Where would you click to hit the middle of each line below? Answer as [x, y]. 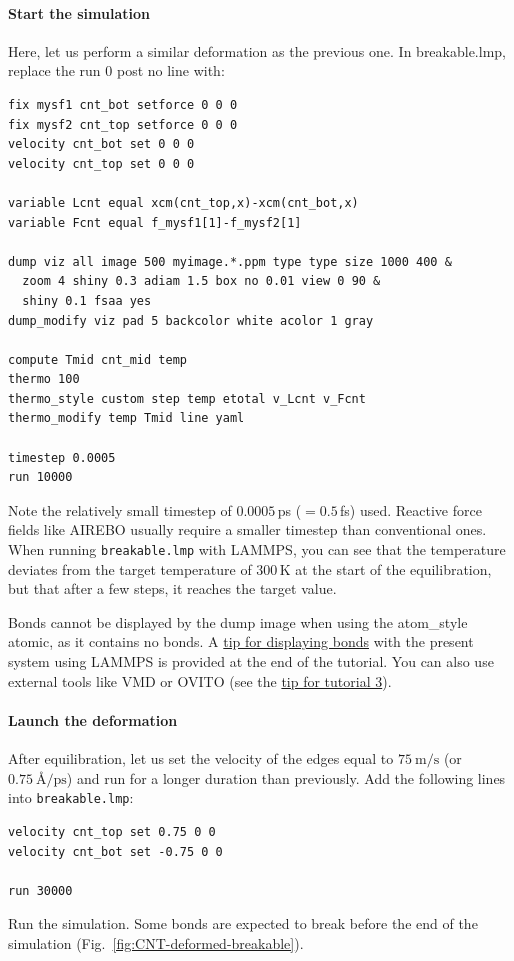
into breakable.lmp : [71, 797]
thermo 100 [44, 379]
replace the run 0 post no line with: [116, 70]
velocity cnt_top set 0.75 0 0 [112, 831]
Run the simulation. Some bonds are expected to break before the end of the [243, 923]
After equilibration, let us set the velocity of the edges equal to [201, 758]
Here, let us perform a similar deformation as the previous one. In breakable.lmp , [257, 50]
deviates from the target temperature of [130, 568]
